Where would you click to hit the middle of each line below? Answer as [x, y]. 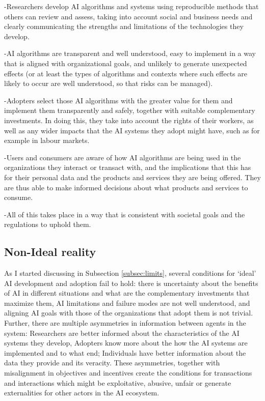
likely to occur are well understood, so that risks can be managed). [109, 83]
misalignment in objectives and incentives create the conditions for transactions [128, 373]
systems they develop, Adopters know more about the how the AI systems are [126, 343]
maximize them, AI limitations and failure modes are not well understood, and [127, 303]
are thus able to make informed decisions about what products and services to [126, 187]
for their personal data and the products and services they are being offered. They [132, 177]
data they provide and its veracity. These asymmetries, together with [112, 363]
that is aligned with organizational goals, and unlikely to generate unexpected [126, 63]
